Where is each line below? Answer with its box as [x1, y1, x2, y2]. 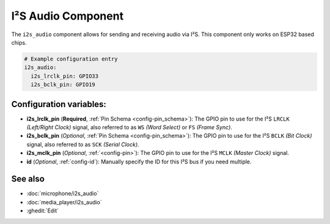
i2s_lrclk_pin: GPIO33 [31, 72, 99, 80]
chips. [11, 39, 27, 46]
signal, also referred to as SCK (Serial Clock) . [26, 141, 140, 148]
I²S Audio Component [11, 9, 124, 23]
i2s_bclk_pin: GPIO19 [31, 81, 96, 88]
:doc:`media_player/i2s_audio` [26, 198, 102, 206]
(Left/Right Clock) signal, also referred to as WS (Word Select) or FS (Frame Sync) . [26, 123, 232, 131]
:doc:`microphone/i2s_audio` [26, 190, 99, 197]
